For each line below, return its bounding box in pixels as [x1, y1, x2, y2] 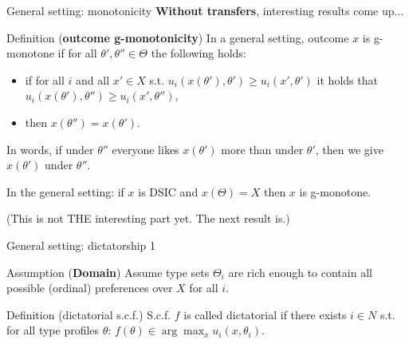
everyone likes [112, 140, 179, 157]
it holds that [317, 71, 378, 88]
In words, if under [6, 140, 94, 157]
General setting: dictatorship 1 [6, 236, 156, 253]
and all [76, 71, 110, 88]
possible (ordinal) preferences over [6, 279, 173, 296]
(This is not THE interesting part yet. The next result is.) [6, 210, 290, 227]
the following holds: [151, 45, 246, 61]
